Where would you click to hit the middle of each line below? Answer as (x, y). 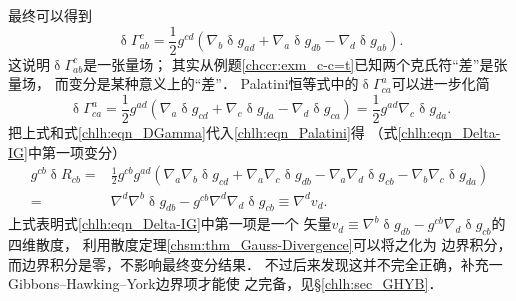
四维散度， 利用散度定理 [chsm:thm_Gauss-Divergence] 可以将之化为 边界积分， (260, 244)
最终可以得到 (50, 15)
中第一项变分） (76, 151)
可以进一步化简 (440, 83)
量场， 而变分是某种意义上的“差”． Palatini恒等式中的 (183, 83)
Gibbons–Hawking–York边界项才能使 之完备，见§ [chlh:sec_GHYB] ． (225, 283)
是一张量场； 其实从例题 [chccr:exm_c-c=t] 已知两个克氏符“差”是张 (295, 63)
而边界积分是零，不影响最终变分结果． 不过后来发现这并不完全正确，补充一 (255, 263)
